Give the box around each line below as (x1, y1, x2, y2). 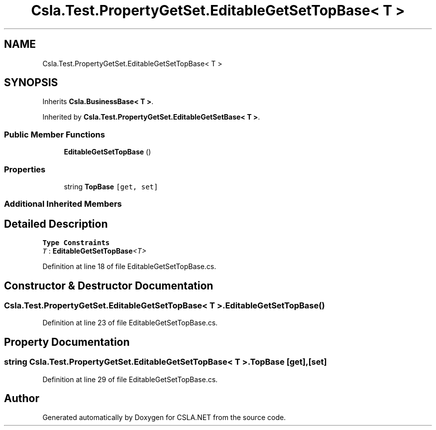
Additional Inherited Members (4, 199, 122, 209)
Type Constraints (42, 239, 110, 247)
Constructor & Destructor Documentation (4, 279, 214, 292)
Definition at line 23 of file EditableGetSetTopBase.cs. (42, 318, 218, 327)
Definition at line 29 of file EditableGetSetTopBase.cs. (42, 375, 218, 384)
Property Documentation (4, 335, 130, 348)
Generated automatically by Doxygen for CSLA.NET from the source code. (42, 413, 286, 422)
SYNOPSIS (4, 76, 58, 89)
